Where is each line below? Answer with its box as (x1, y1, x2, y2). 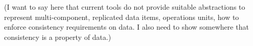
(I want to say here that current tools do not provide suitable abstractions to (4, 2, 245, 12)
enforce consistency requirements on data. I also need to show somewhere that (4, 21, 249, 32)
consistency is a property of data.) (4, 31, 111, 42)
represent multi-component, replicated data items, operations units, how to (4, 11, 239, 22)
